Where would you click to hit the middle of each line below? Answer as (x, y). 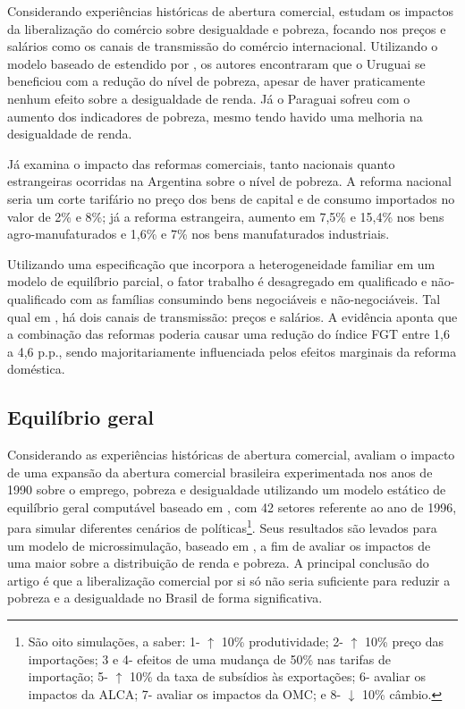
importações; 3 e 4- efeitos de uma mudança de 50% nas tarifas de (209, 658)
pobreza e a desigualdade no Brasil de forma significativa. (165, 598)
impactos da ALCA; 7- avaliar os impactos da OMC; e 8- (185, 693)
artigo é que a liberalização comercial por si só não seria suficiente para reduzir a (229, 580)
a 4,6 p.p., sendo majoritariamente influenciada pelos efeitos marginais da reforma (232, 351)
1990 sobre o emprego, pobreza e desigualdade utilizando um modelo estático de (227, 490)
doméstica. (36, 369)
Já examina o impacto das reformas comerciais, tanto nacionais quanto (201, 163)
